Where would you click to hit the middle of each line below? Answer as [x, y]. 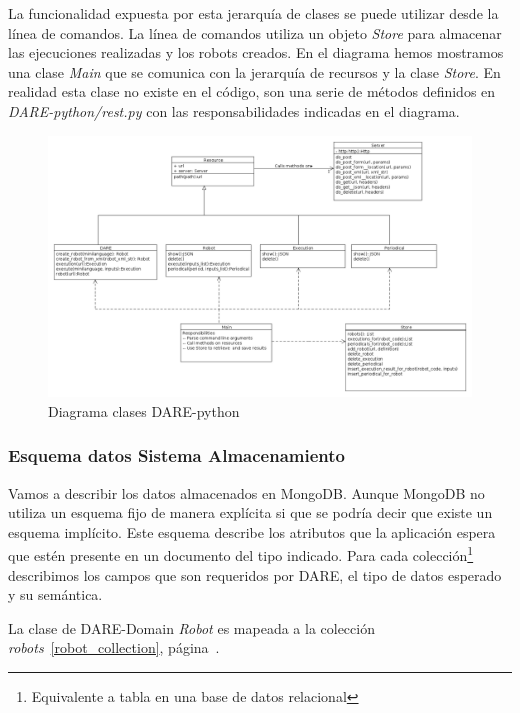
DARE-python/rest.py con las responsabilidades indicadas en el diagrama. [234, 110]
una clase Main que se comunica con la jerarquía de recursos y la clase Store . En [254, 71]
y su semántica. [55, 594]
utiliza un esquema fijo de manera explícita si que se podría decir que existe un [250, 512]
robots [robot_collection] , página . [114, 647]
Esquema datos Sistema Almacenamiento [177, 455]
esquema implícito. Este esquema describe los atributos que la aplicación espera [252, 531]
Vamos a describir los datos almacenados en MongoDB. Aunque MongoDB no [246, 492]
